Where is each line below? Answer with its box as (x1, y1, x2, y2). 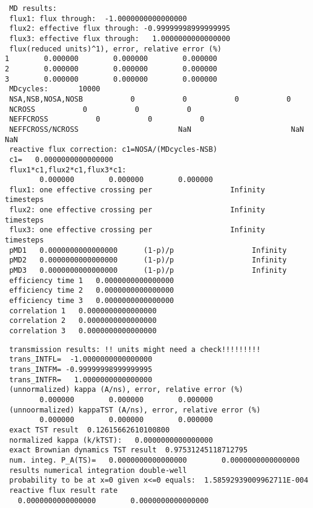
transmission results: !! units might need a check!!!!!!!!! (9, 345, 261, 354)
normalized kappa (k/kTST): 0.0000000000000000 (9, 435, 213, 444)
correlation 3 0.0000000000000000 (9, 327, 157, 335)
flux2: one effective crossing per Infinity (9, 206, 265, 215)
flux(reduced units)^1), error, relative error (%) (9, 44, 222, 53)
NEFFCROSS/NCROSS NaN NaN (9, 125, 304, 134)
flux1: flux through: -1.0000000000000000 (9, 14, 187, 23)
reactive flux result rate (9, 486, 118, 495)
